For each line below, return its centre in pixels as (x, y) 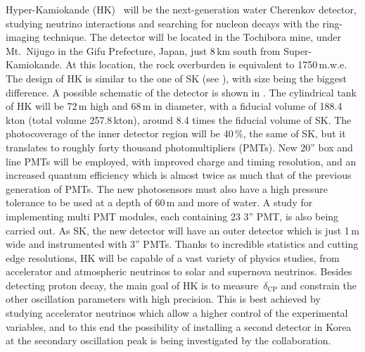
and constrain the (319, 285)
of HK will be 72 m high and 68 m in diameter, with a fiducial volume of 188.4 (174, 106)
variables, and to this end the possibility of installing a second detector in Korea (179, 326)
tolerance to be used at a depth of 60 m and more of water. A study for (159, 202)
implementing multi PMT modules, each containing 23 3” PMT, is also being (172, 216)
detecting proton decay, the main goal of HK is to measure (132, 285)
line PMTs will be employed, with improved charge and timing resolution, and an (181, 161)
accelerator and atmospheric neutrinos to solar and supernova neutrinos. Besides (179, 271)
